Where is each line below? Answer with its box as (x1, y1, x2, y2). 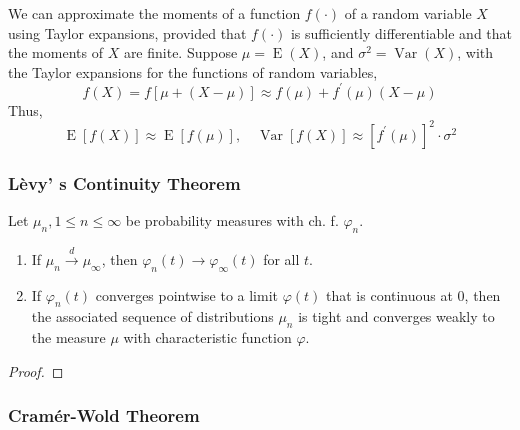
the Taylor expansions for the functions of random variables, (8, 61, 378, 82)
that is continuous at (326, 284, 453, 305)
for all (263, 248, 300, 269)
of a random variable (344, 3, 472, 23)
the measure (31, 327, 106, 348)
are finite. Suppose (123, 42, 238, 63)
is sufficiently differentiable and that (290, 22, 513, 43)
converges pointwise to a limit (95, 284, 278, 305)
